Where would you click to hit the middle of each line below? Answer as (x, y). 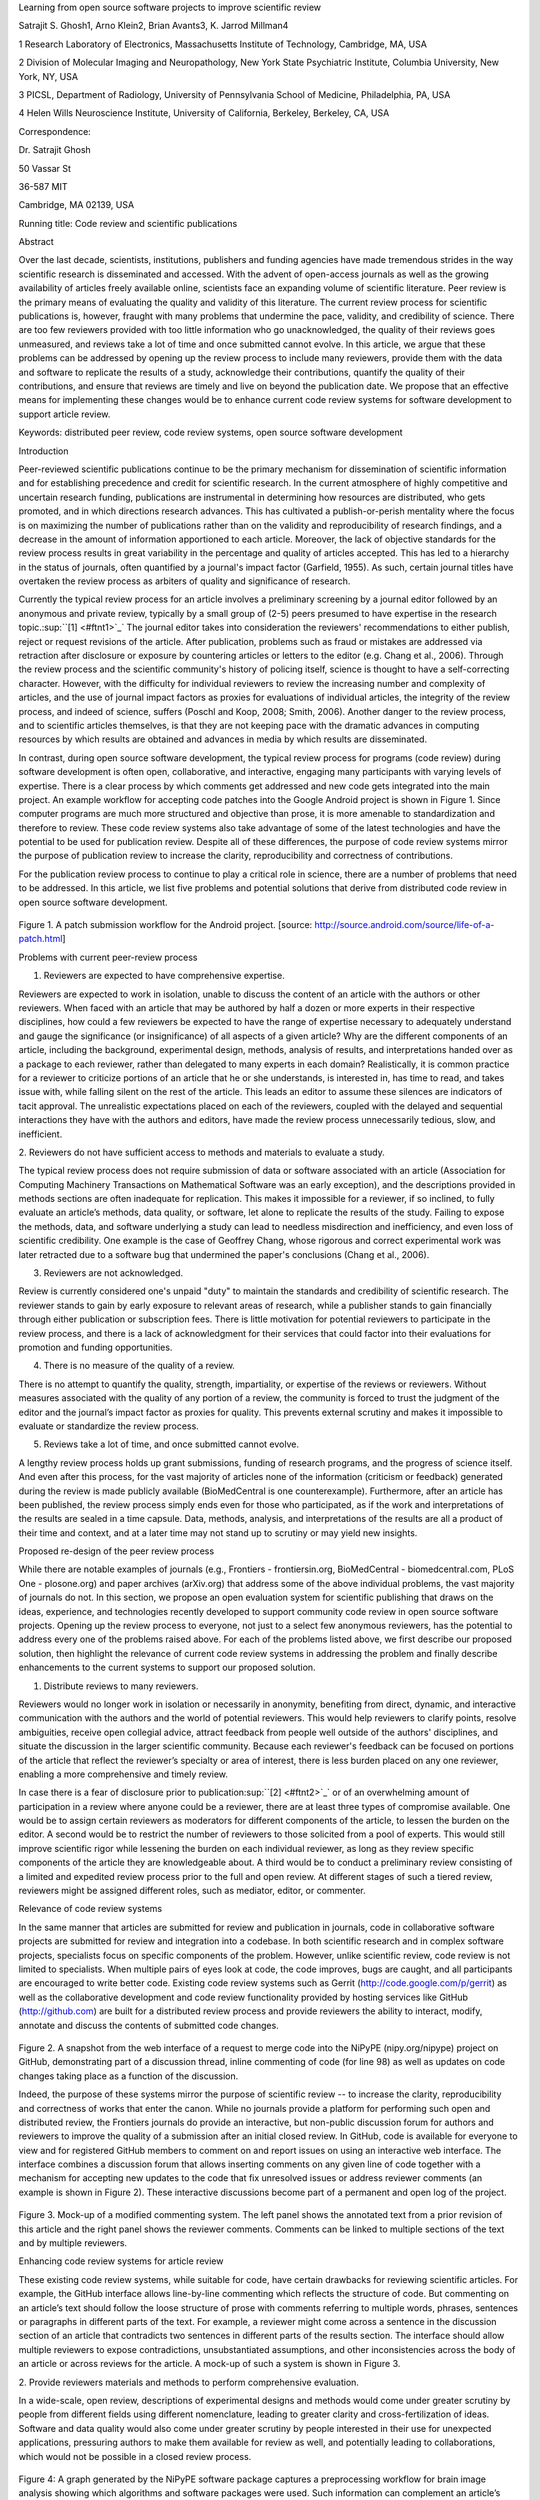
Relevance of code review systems (90, 1909)
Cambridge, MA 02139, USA (76, 205)
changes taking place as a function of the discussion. (128, 2076)
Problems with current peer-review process (108, 957)
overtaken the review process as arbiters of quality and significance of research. (184, 581)
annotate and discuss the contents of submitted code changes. (148, 2025)
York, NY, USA (48, 76)
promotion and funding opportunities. (95, 1347)
